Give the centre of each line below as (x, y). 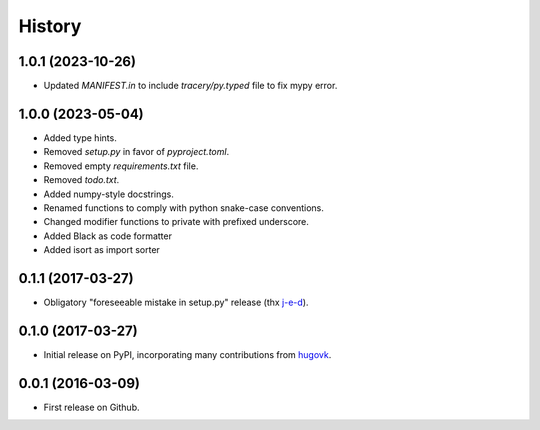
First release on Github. (91, 407)
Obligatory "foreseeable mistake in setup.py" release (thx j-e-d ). (176, 302)
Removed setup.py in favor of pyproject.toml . (136, 152)
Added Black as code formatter (107, 236)
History (50, 26)
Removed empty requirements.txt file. (121, 166)
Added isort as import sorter (101, 250)
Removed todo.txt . (81, 180)
